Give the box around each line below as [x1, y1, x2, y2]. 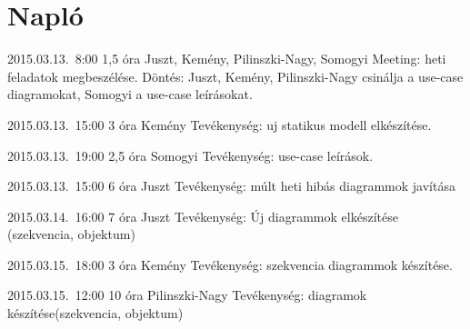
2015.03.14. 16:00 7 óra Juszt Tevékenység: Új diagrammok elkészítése [7, 206, 398, 225]
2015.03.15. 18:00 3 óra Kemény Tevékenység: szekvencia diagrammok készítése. [7, 254, 453, 274]
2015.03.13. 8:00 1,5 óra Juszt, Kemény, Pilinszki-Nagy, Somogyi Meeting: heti [7, 49, 446, 68]
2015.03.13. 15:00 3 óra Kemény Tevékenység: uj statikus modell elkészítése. [7, 115, 432, 134]
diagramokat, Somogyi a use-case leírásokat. [7, 85, 253, 104]
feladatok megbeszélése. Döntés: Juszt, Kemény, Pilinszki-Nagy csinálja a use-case [7, 66, 464, 85]
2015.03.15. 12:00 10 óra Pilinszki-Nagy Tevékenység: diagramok [7, 285, 367, 304]
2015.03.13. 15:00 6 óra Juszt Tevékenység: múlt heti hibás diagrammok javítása [7, 176, 455, 195]
